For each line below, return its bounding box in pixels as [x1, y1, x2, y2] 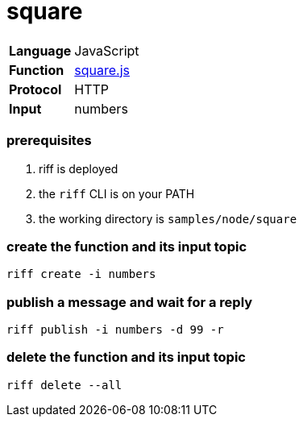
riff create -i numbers [6, 267, 156, 281]
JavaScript [74, 42, 139, 59]
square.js [74, 61, 130, 78]
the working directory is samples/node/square [39, 211, 297, 226]
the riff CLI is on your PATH [39, 186, 195, 201]
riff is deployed [39, 161, 118, 176]
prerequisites [6, 132, 92, 149]
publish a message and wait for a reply [6, 293, 253, 310]
